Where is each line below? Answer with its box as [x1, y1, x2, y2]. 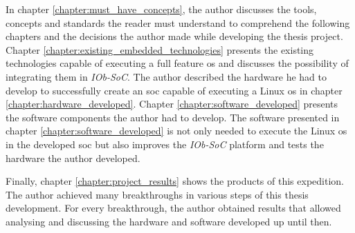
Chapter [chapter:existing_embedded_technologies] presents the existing [6, 42, 314, 57]
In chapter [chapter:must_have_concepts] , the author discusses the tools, [6, 2, 317, 16]
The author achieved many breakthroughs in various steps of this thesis [6, 187, 309, 201]
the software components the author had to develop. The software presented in [6, 110, 340, 124]
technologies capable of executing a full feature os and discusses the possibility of [6, 56, 349, 70]
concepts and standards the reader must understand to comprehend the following [6, 15, 350, 30]
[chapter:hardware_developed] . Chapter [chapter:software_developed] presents [6, 97, 338, 111]
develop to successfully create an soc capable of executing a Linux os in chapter [6, 83, 343, 97]
